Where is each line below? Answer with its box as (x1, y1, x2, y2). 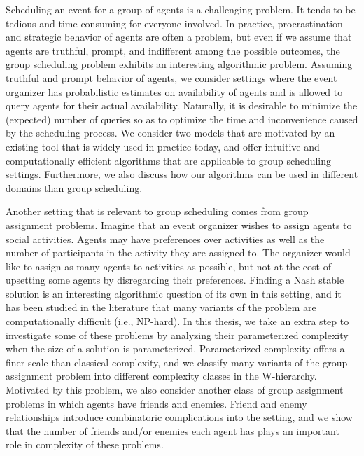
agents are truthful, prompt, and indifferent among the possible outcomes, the (6, 43, 340, 57)
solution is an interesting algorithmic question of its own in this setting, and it (6, 286, 342, 300)
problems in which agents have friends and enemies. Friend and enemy (6, 396, 307, 410)
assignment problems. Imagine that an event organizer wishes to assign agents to (6, 217, 352, 232)
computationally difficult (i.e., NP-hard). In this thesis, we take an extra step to (6, 314, 349, 329)
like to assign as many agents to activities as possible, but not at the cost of (6, 258, 331, 273)
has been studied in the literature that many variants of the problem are (6, 300, 316, 315)
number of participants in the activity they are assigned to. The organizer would (6, 245, 351, 260)
